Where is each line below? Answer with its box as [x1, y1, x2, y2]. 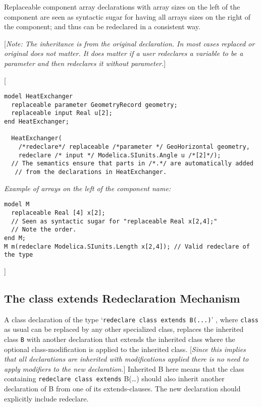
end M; [4, 234, 26, 242]
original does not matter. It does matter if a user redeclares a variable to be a [4, 48, 243, 59]
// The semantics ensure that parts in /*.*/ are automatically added [11, 160, 253, 167]
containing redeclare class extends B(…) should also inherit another [4, 373, 225, 384]
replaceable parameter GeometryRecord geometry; [11, 101, 178, 108]
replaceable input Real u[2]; [11, 109, 113, 117]
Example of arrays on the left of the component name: [4, 183, 171, 193]
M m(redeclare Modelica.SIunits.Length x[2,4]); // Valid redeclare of [4, 243, 250, 250]
